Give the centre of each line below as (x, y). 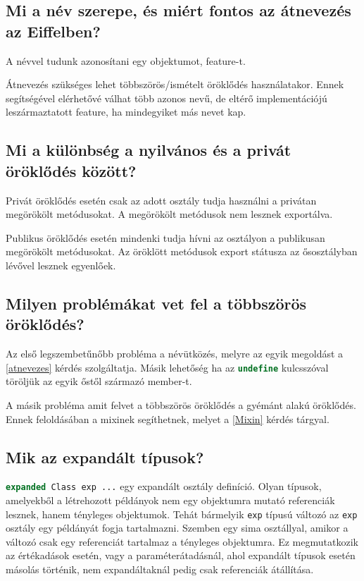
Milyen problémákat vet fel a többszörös (156, 303)
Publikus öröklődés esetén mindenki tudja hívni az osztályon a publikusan (165, 237)
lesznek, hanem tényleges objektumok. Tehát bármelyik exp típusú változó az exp (182, 514)
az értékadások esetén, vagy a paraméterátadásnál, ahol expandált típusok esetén (181, 555)
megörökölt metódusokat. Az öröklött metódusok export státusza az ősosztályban (182, 251)
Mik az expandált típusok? (105, 457)
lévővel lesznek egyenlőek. (61, 265)
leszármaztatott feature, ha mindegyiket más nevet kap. (126, 112)
